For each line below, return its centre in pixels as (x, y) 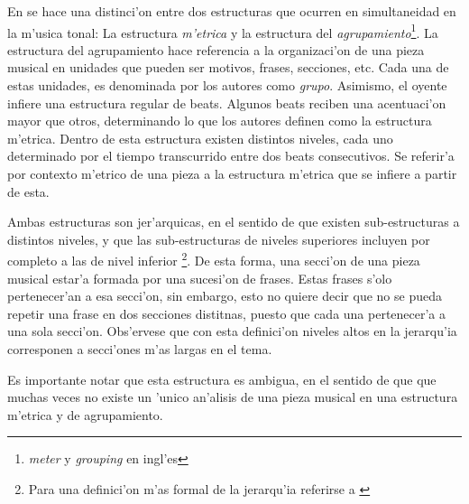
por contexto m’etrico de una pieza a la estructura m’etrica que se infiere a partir (232, 173)
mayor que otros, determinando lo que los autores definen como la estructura (220, 121)
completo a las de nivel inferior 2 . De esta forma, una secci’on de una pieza (214, 259)
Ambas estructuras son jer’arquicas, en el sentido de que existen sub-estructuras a (234, 222)
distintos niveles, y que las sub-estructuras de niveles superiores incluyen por (219, 239)
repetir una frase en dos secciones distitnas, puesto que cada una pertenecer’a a (227, 313)
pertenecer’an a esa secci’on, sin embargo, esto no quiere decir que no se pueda (225, 296)
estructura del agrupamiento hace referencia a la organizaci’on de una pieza (216, 49)
